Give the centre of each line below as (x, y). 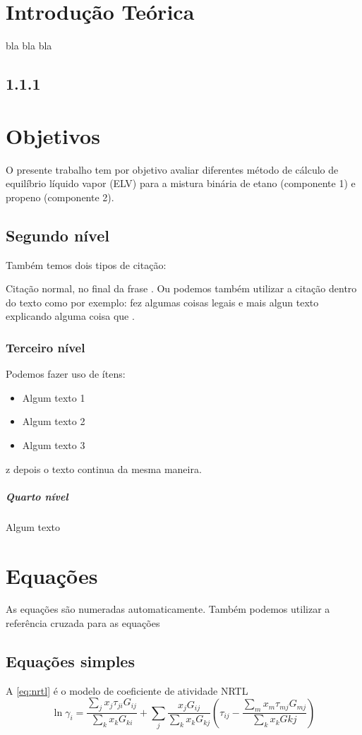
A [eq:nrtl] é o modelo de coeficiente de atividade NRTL (127, 690)
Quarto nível (37, 496)
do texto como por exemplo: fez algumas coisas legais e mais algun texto (162, 302)
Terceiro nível (46, 347)
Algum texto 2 (54, 421)
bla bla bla (29, 46)
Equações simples (70, 661)
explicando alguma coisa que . (70, 316)
